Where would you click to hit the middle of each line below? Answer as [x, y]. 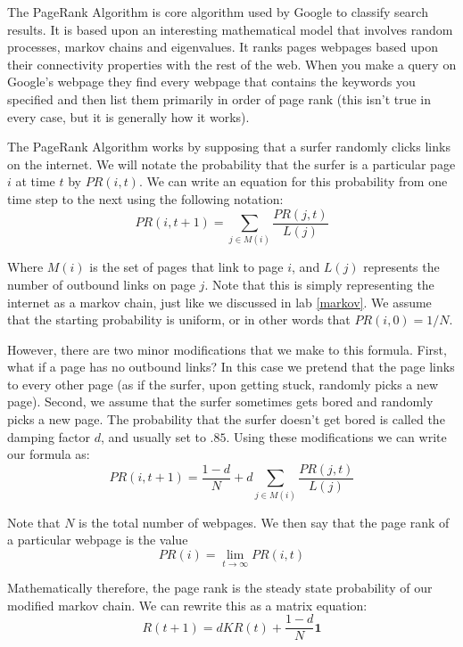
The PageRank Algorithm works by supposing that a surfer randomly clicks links [229, 147]
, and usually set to [153, 436]
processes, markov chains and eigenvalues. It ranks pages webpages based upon [223, 47]
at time [35, 181]
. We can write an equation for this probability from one [293, 181]
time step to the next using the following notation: [145, 198]
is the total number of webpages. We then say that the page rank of [264, 522]
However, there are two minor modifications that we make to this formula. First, [227, 349]
